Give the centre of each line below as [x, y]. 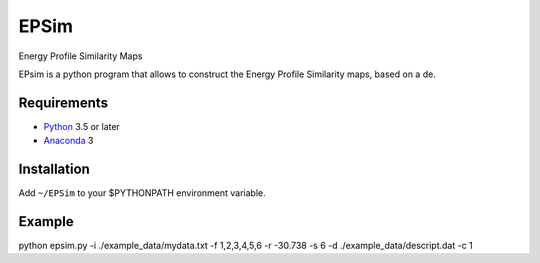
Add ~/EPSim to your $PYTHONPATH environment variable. [142, 193]
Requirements [63, 102]
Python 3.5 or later [81, 126]
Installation [54, 169]
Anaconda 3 [68, 141]
